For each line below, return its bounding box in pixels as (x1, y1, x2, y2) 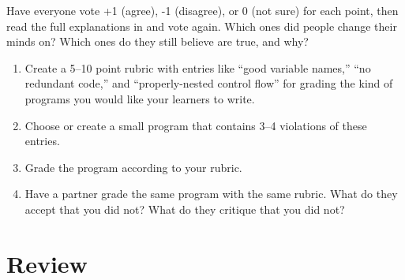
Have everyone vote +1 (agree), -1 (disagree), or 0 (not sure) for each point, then (6, 2, 399, 18)
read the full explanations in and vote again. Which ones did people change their (6, 17, 397, 34)
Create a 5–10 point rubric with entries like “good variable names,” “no (24, 59, 371, 76)
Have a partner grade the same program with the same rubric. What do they (24, 185, 398, 202)
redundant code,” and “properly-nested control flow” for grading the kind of (24, 75, 393, 91)
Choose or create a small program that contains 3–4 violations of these (24, 117, 367, 133)
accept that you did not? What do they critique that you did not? (24, 200, 345, 217)
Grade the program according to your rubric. (24, 159, 242, 175)
